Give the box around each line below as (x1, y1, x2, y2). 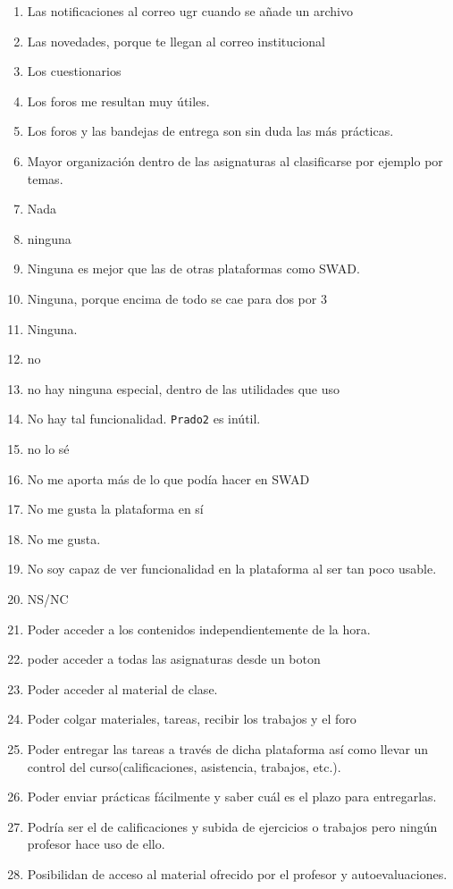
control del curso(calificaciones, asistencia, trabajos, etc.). (27, 757, 341, 776)
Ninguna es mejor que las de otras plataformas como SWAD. (27, 259, 360, 278)
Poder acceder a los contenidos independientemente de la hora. (27, 619, 371, 638)
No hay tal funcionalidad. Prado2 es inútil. (27, 409, 261, 428)
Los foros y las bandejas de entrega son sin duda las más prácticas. (27, 122, 394, 140)
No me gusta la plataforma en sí (27, 499, 204, 518)
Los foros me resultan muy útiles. (27, 91, 210, 110)
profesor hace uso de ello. (27, 834, 165, 853)
